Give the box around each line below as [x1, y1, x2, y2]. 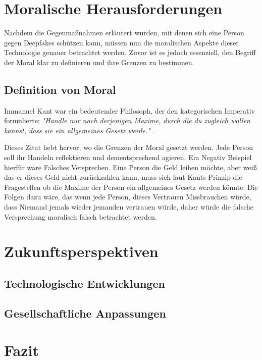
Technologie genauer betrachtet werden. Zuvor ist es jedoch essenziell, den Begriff [4, 47, 256, 58]
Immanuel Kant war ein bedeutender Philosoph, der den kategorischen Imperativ [4, 105, 255, 116]
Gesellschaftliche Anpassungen [4, 305, 166, 321]
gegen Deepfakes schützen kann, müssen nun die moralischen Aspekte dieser [4, 37, 239, 47]
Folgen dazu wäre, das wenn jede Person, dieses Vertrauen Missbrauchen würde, [4, 191, 251, 202]
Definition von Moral [4, 81, 116, 97]
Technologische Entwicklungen [4, 276, 165, 291]
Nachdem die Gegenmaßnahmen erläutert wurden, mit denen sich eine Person [4, 27, 244, 38]
